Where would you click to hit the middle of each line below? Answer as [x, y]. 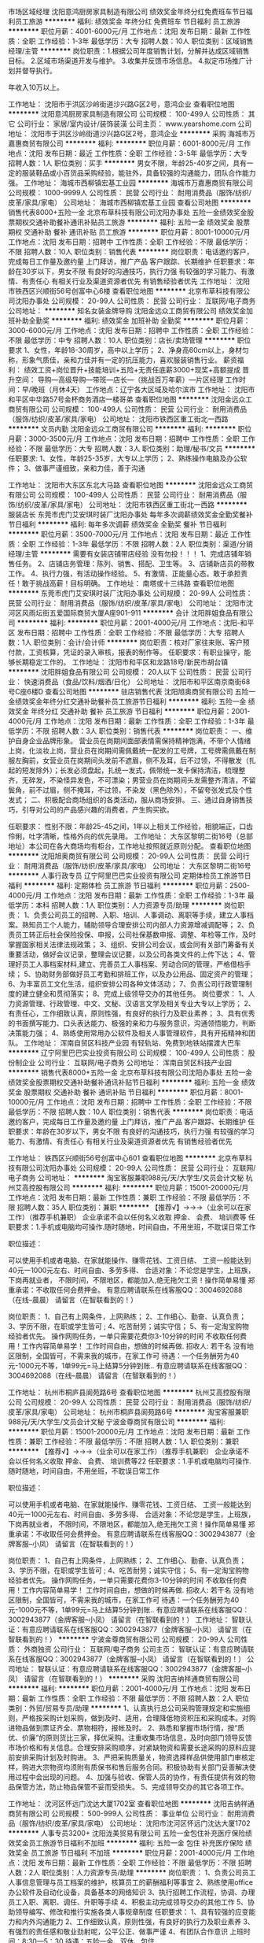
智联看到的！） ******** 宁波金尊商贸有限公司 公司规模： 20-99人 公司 [125, 1639]
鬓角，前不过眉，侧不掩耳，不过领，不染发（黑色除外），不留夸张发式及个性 [130, 790]
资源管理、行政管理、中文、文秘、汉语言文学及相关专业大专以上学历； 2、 [135, 1003]
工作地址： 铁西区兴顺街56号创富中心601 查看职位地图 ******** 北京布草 [127, 1158]
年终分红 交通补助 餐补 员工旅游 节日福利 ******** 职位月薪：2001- [140, 711]
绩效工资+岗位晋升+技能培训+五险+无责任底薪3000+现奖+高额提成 [132, 370]
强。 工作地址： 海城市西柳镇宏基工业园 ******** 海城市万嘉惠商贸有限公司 [131, 183]
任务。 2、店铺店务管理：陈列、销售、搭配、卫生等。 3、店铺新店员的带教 [135, 564]
